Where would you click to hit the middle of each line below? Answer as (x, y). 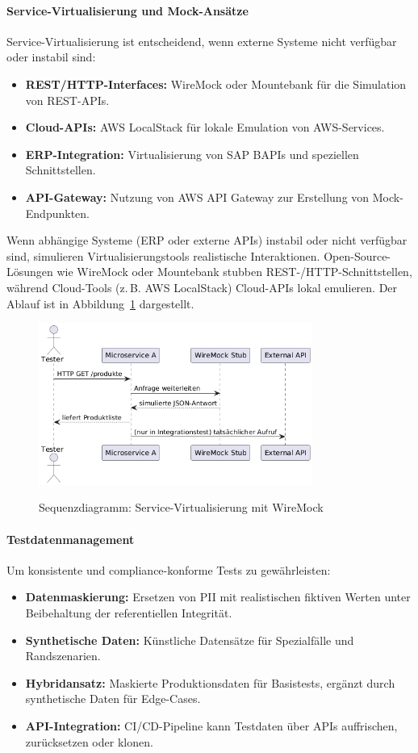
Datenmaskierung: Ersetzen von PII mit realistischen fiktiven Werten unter (218, 597)
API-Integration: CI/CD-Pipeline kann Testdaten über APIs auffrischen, (211, 725)
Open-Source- (357, 255)
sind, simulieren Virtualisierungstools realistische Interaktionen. (163, 255)
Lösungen (30, 272)
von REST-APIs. (67, 100)
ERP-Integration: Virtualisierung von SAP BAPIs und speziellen (192, 154)
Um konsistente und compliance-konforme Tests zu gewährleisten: (169, 569)
